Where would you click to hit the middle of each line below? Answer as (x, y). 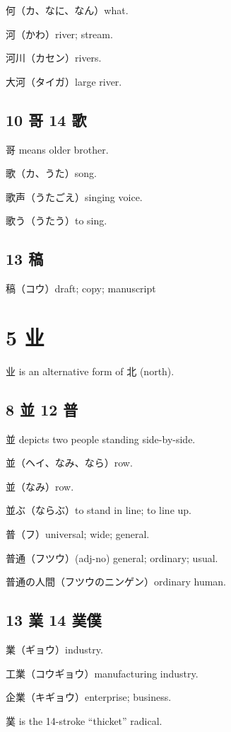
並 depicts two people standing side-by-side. (101, 439)
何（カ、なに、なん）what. (67, 10)
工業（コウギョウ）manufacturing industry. (102, 673)
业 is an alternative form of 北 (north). (90, 371)
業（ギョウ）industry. (54, 650)
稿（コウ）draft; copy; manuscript (81, 288)
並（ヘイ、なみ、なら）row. (69, 463)
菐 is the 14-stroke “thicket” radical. (84, 720)
